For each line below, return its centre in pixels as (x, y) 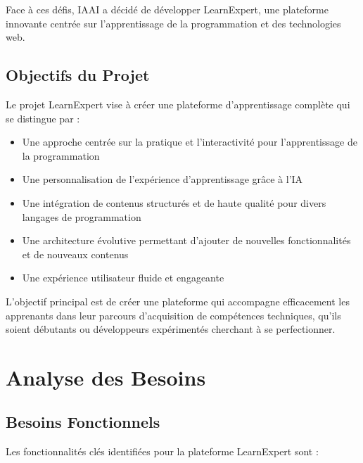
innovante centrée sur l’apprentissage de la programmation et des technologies (173, 23)
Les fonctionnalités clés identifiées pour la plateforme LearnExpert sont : (162, 451)
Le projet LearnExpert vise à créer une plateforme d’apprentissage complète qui (178, 104)
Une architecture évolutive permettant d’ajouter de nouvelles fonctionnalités (186, 240)
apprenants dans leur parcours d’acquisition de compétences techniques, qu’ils (173, 315)
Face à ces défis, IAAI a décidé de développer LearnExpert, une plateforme (167, 9)
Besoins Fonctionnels (83, 422)
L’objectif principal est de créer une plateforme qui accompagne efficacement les (178, 301)
